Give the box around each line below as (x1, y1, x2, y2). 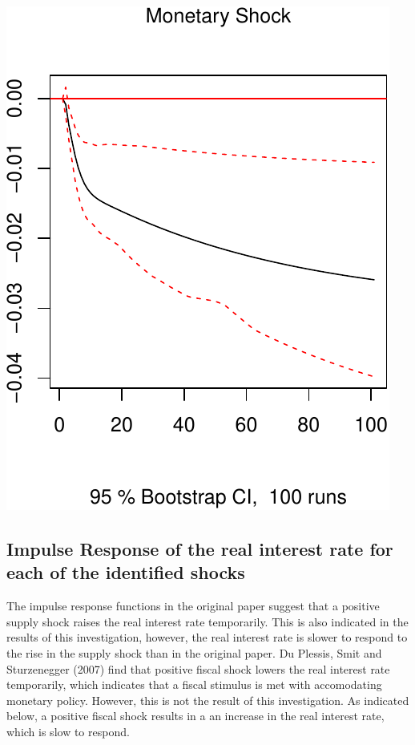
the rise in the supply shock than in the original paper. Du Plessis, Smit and (6, 644, 382, 661)
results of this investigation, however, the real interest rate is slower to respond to (6, 629, 408, 646)
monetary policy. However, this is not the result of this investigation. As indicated (6, 691, 409, 708)
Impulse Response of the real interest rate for (6, 536, 393, 561)
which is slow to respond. (6, 723, 130, 739)
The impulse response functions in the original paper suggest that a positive (6, 597, 380, 614)
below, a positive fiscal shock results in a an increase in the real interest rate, (6, 707, 385, 724)
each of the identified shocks (6, 560, 245, 585)
